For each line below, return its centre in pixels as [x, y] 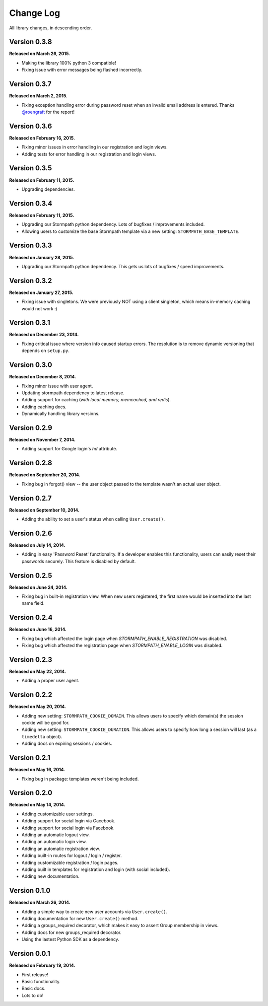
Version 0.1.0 [30, 891]
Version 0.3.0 [31, 365]
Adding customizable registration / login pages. [70, 862]
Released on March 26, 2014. [40, 902]
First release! [35, 974]
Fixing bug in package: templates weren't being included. [80, 779]
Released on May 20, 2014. [38, 707]
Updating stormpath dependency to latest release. [73, 393]
